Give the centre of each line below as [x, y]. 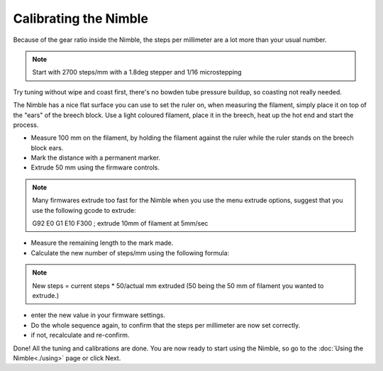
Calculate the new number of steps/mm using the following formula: [130, 253]
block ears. [47, 148]
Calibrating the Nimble [81, 18]
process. [26, 125]
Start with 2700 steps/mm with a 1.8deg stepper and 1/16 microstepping [137, 72]
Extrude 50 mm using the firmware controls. [95, 167]
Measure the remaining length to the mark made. [102, 243]
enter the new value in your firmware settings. [98, 315]
